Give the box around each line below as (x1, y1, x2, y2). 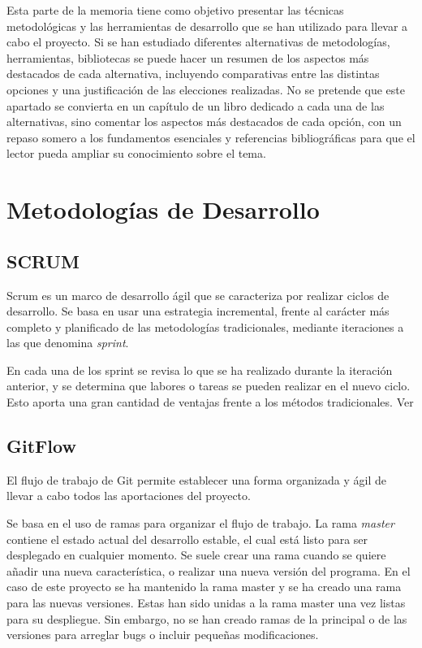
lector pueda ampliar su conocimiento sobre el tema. (6, 145, 266, 162)
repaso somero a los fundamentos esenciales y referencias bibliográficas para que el (6, 128, 416, 146)
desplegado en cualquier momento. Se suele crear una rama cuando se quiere (6, 546, 386, 563)
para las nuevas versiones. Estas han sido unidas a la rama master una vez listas (6, 594, 406, 611)
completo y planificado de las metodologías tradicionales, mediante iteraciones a (6, 318, 404, 335)
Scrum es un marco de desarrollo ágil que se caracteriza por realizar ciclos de (6, 286, 390, 303)
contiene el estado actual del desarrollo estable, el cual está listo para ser (6, 530, 368, 547)
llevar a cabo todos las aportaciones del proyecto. (6, 487, 251, 504)
